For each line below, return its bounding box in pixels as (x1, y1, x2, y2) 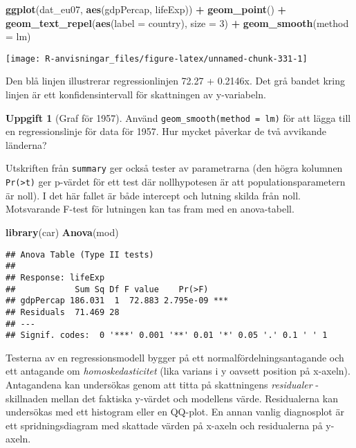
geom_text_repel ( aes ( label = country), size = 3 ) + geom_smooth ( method (6, 15, 349, 30)
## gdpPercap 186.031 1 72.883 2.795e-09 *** (6, 296, 229, 306)
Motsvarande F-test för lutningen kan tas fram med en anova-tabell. (6, 201, 294, 216)
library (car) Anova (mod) (6, 224, 119, 239)
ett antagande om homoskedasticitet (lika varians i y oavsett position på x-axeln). (6, 364, 350, 378)
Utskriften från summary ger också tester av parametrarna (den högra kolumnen (6, 161, 343, 175)
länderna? (6, 137, 47, 152)
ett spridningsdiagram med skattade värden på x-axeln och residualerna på (6, 418, 323, 432)
